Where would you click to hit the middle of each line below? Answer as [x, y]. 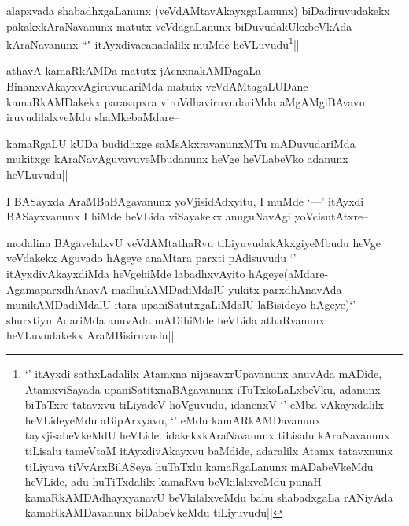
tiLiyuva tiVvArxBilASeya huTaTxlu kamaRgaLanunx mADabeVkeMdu [199, 466]
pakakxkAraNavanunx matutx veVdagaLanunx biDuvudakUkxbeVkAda [179, 26]
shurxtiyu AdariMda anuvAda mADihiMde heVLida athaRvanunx [166, 319]
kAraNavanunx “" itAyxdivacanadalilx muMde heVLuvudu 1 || [153, 43]
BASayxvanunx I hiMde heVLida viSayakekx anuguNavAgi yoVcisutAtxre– [188, 216]
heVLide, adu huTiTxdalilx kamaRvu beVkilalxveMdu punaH [173, 482]
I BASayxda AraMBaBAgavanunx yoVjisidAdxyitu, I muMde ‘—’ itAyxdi [185, 200]
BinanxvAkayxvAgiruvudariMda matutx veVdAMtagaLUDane [157, 86]
